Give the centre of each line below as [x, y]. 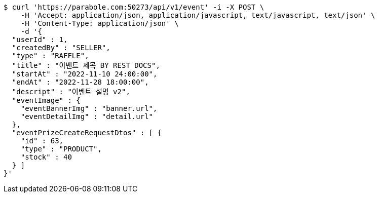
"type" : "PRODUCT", [61, 149]
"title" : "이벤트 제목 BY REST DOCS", [86, 65]
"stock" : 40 [46, 157]
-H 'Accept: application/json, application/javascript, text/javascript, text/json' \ [198, 15]
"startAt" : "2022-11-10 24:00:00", [85, 74]
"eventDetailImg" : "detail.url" [87, 116]
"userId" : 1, [40, 40]
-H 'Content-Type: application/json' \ [100, 23]
